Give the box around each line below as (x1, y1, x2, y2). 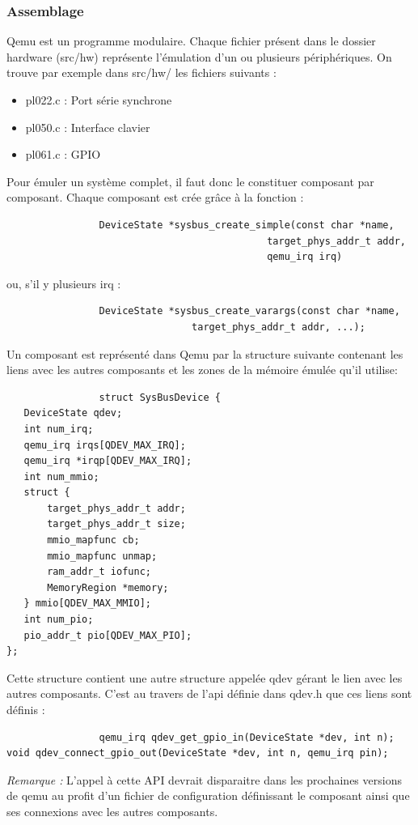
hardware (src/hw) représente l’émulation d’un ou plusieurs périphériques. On (6, 48, 392, 65)
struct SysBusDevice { (99, 391, 221, 403)
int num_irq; (23, 423, 94, 435)
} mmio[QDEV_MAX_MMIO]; (23, 597, 151, 610)
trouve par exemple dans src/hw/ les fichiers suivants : (6, 64, 277, 81)
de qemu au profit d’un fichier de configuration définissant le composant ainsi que (6, 787, 410, 804)
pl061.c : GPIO (25, 146, 101, 163)
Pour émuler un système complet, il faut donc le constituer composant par (6, 172, 374, 189)
